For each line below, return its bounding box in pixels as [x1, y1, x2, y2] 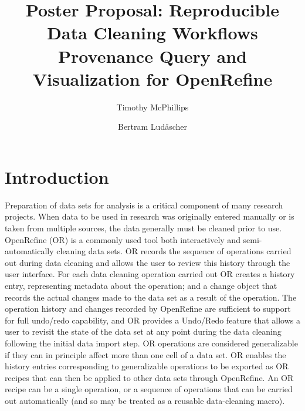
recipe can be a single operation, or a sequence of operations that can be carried [5, 383, 293, 395]
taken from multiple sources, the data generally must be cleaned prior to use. [5, 222, 282, 234]
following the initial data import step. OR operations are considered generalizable [5, 336, 298, 349]
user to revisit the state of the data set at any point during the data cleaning [5, 325, 282, 338]
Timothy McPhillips [116, 100, 189, 113]
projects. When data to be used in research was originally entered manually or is [5, 210, 294, 223]
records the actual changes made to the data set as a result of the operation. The [5, 291, 297, 303]
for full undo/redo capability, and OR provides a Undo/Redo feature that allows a [5, 314, 300, 326]
